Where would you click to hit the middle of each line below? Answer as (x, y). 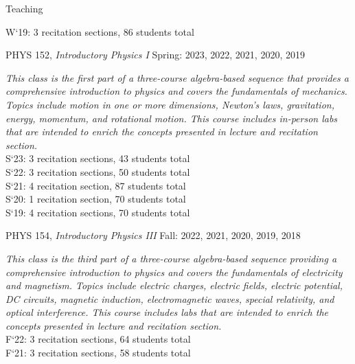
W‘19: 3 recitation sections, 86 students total (100, 31)
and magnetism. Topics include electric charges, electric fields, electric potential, (174, 285)
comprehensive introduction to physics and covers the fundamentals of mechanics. (176, 91)
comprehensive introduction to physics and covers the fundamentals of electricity (174, 272)
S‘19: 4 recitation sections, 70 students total (98, 212)
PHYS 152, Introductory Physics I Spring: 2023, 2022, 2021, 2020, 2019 (155, 55)
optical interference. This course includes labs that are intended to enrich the (167, 312)
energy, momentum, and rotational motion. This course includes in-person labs (172, 118)
